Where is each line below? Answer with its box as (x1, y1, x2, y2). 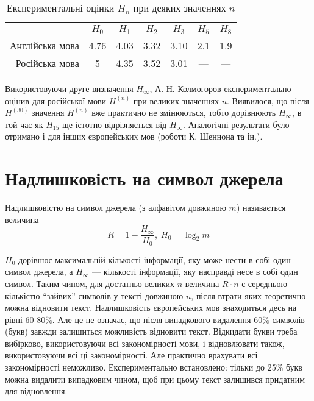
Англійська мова (10, 38, 79, 52)
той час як (5, 118, 43, 130)
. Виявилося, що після (227, 94, 309, 107)
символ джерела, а (5, 265, 73, 278)
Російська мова (15, 55, 79, 70)
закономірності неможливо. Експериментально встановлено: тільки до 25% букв (5, 361, 302, 374)
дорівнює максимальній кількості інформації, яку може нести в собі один (18, 253, 291, 266)
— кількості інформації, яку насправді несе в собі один (92, 265, 298, 278)
